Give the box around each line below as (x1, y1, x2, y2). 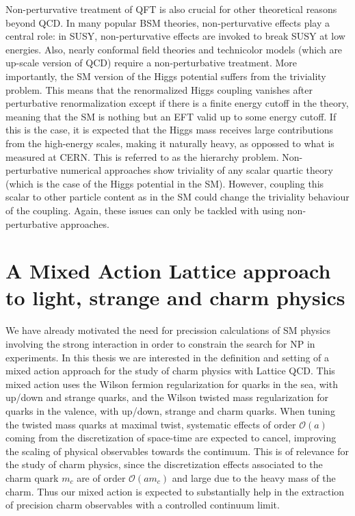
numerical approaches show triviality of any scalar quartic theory (60, 163, 333, 177)
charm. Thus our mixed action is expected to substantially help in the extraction (5, 484, 345, 498)
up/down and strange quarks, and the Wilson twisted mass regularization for (5, 390, 329, 404)
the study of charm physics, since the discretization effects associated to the (5, 457, 323, 472)
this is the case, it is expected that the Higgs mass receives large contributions (5, 122, 334, 137)
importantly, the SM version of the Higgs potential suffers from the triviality (5, 68, 326, 83)
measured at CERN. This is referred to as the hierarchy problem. (5, 149, 279, 164)
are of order (77, 470, 126, 485)
